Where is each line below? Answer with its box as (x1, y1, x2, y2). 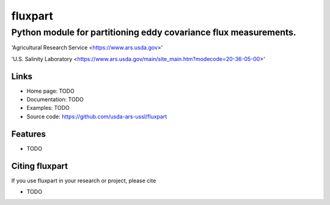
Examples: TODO (26, 104, 70, 112)
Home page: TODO (26, 87, 75, 95)
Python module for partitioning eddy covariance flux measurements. (11, 27, 296, 38)
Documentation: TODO (26, 96, 84, 103)
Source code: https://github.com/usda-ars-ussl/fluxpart (26, 113, 167, 120)
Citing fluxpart (11, 160, 68, 171)
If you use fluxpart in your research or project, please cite (11, 177, 156, 184)
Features (11, 129, 46, 139)
